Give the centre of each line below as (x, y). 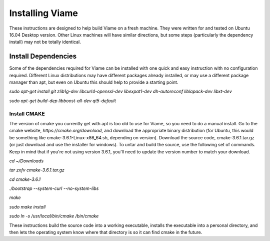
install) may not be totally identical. (45, 42)
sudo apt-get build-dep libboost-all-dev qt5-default (62, 101)
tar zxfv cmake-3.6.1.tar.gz (37, 170)
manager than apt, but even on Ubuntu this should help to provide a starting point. (94, 82)
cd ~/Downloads (26, 161)
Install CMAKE (27, 114)
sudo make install (27, 207)
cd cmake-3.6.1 (25, 179)
